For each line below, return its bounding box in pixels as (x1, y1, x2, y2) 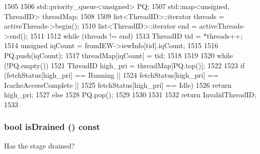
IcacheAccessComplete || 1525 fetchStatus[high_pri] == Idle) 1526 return (4, 79, 232, 90)
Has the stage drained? (4, 140, 75, 150)
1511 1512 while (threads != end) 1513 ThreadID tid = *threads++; (30, 30, 243, 41)
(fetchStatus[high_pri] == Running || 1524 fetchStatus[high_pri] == (4, 70, 219, 80)
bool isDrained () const (4, 120, 100, 133)
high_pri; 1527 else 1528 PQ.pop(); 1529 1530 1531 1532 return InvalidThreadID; (4, 89, 256, 100)
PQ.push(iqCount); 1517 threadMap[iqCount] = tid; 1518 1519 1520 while (4, 50, 233, 60)
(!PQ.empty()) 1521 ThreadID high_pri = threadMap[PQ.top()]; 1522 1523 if (4, 60, 245, 70)
